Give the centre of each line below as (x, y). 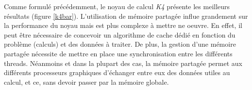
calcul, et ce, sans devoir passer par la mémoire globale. (86, 82)
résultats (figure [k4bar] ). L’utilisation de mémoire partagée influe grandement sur (126, 16)
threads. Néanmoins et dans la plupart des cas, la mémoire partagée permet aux (123, 63)
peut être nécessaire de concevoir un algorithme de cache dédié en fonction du (120, 34)
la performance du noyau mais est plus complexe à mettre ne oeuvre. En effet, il (123, 25)
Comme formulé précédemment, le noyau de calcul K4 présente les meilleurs (117, 6)
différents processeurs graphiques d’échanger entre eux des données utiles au (117, 72)
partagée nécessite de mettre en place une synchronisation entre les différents (118, 53)
